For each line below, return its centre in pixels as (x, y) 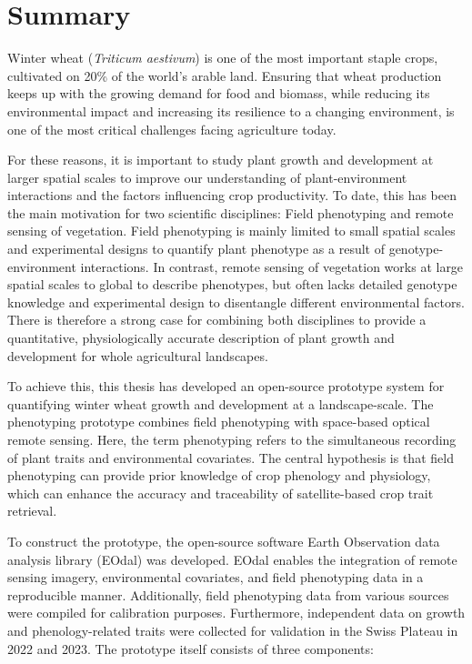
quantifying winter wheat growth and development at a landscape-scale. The (221, 403)
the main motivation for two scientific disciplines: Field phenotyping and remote (231, 212)
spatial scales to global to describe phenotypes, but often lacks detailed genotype (232, 284)
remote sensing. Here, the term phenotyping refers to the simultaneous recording (232, 439)
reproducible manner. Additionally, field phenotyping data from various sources (228, 594)
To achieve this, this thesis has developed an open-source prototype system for (226, 386)
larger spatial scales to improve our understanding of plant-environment (207, 177)
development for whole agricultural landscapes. (138, 355)
